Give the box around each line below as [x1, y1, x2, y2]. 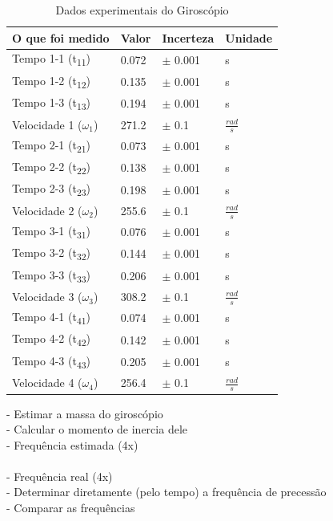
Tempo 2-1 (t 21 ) [12, 136, 91, 155]
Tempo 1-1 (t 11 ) [12, 50, 91, 69]
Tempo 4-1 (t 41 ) [12, 308, 91, 327]
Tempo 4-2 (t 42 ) [12, 330, 91, 349]
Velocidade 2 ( [12, 201, 82, 218]
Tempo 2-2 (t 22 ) [12, 158, 91, 177]
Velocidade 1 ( [12, 116, 82, 132]
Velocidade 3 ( [12, 288, 82, 305]
